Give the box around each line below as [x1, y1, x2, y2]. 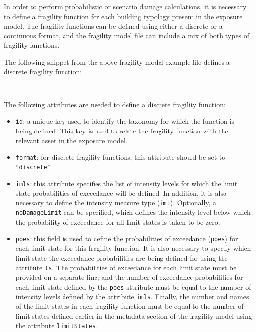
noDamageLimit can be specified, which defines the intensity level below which [15, 207, 251, 217]
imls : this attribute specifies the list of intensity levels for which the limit [15, 178, 238, 188]
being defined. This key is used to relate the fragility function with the [15, 126, 228, 135]
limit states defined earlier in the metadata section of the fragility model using [15, 310, 252, 321]
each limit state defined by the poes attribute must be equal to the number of [15, 281, 251, 292]
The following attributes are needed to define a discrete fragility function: [4, 99, 225, 109]
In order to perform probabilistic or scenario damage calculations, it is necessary [4, 1, 247, 11]
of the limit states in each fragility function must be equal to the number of [15, 301, 244, 311]
